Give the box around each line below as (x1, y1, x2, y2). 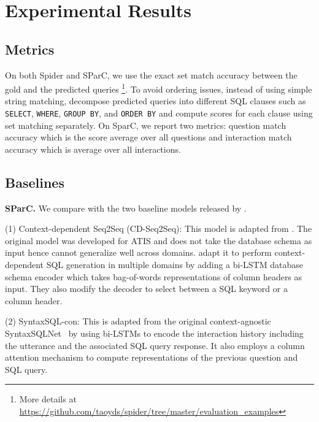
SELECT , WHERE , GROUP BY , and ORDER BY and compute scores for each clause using (5, 107, 313, 120)
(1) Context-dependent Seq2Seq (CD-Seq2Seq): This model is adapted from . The (5, 222, 312, 235)
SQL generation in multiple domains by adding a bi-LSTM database (46, 258, 303, 271)
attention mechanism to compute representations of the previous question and (5, 351, 298, 364)
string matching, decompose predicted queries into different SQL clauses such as (5, 94, 306, 107)
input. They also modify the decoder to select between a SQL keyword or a (5, 282, 288, 295)
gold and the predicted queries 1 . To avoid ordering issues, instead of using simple (5, 81, 312, 95)
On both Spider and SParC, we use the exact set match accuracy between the (5, 68, 298, 81)
